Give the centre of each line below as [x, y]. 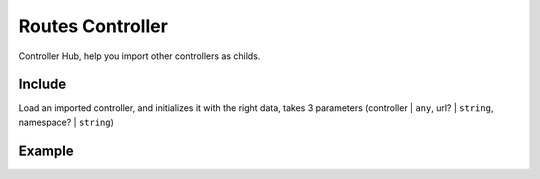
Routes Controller [93, 26]
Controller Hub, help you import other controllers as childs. [139, 56]
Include [42, 84]
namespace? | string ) [66, 122]
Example [46, 150]
